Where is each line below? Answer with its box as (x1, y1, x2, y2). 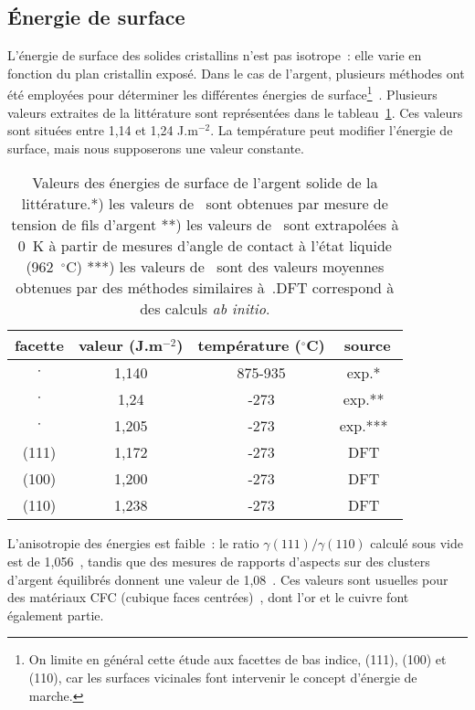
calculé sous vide (370, 534, 463, 553)
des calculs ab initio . (140, 298, 270, 320)
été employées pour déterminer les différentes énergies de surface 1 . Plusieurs (7, 82, 438, 104)
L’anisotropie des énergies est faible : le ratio (7, 534, 259, 553)
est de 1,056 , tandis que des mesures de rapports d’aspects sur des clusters (7, 552, 430, 571)
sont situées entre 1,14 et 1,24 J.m (7, 121, 198, 140)
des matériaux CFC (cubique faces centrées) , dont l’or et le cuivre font (7, 588, 409, 607)
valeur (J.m (78, 334, 164, 356)
